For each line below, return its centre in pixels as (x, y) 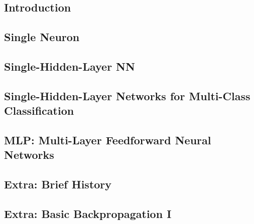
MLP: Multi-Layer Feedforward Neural (108, 140)
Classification (39, 110)
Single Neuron (42, 37)
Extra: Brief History (58, 184)
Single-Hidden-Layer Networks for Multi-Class (127, 95)
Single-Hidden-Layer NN (70, 66)
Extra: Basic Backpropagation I (88, 213)
